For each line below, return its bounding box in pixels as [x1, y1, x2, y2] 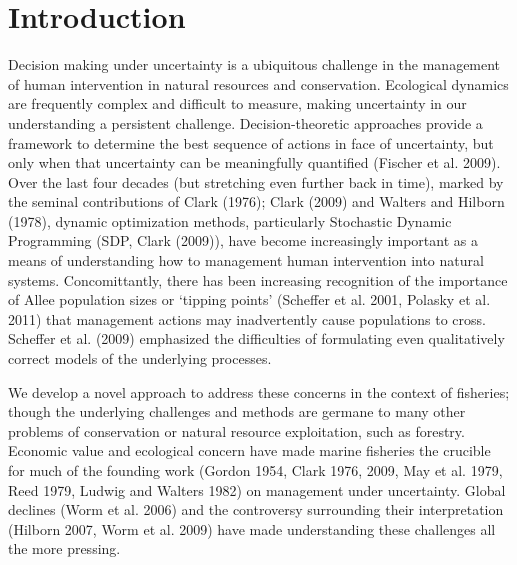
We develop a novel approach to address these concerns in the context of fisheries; [8, 381, 510, 402]
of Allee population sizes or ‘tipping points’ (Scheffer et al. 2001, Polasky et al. [8, 289, 491, 310]
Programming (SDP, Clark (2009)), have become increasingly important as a [8, 230, 478, 251]
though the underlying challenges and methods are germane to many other [8, 401, 466, 422]
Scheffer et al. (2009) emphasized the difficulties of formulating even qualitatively [8, 328, 505, 349]
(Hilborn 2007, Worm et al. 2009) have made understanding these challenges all [8, 518, 496, 539]
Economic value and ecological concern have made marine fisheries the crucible [8, 440, 491, 461]
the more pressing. [8, 538, 121, 559]
